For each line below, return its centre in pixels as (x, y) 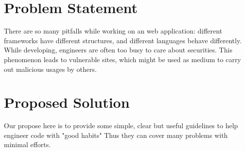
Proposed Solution (67, 102)
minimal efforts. (27, 144)
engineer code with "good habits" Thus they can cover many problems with (116, 135)
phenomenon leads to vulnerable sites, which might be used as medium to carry (122, 59)
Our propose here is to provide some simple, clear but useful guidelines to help (121, 126)
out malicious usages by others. (50, 69)
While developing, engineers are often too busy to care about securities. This (118, 50)
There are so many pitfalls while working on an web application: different (113, 31)
